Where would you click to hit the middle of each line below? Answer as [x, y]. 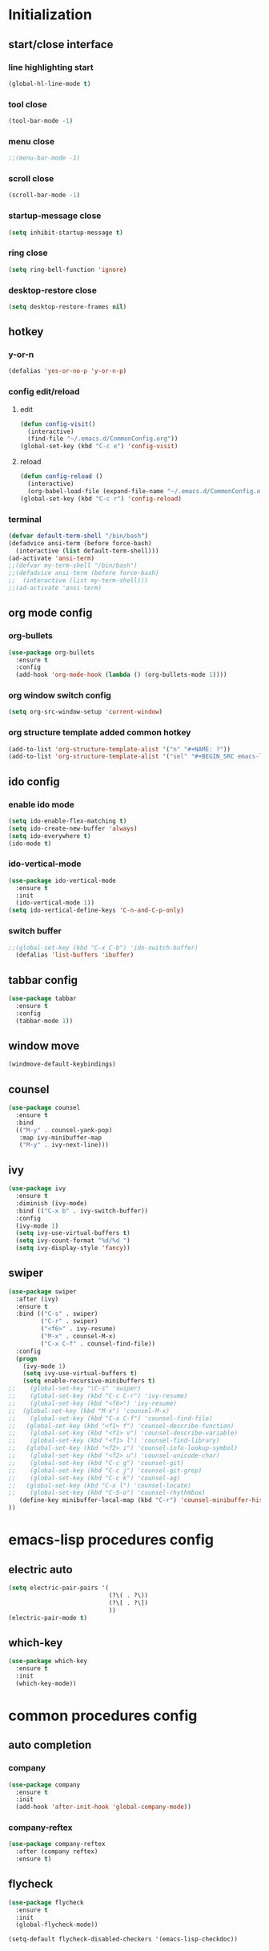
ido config [34, 781]
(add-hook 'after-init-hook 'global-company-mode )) [104, 1807]
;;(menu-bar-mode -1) [44, 158]
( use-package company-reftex [57, 1844]
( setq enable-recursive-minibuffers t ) [89, 1381]
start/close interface [61, 45]
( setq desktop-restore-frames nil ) [68, 306]
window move [44, 1045]
